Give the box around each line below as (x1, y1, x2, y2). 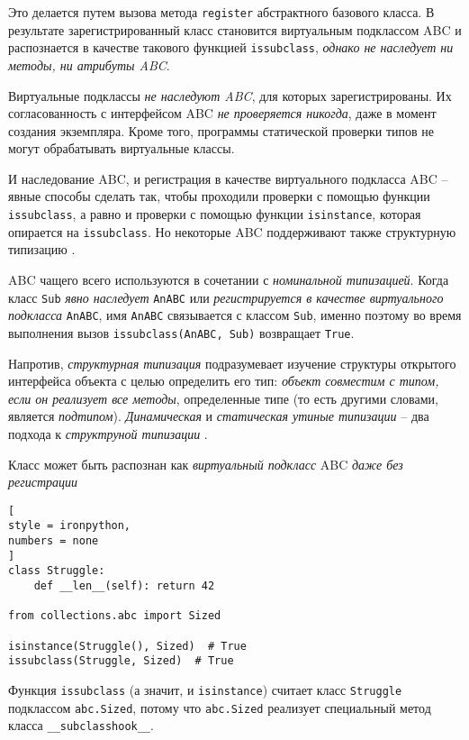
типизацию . (8, 240, 76, 259)
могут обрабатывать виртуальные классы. (8, 139, 235, 158)
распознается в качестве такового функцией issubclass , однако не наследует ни (8, 38, 454, 57)
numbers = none (8, 534, 99, 547)
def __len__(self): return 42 (33, 579, 215, 592)
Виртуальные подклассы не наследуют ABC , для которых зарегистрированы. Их (8, 86, 452, 105)
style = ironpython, (8, 519, 131, 533)
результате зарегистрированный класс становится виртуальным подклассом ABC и (8, 20, 462, 39)
